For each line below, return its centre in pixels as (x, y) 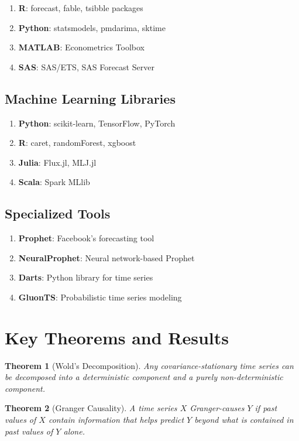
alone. (74, 431)
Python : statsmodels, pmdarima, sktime (92, 27)
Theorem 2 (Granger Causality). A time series (91, 408)
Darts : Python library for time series (86, 277)
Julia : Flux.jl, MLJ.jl (57, 162)
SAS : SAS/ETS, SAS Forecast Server (86, 66)
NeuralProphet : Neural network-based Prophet (106, 257)
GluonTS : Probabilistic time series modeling (100, 297)
